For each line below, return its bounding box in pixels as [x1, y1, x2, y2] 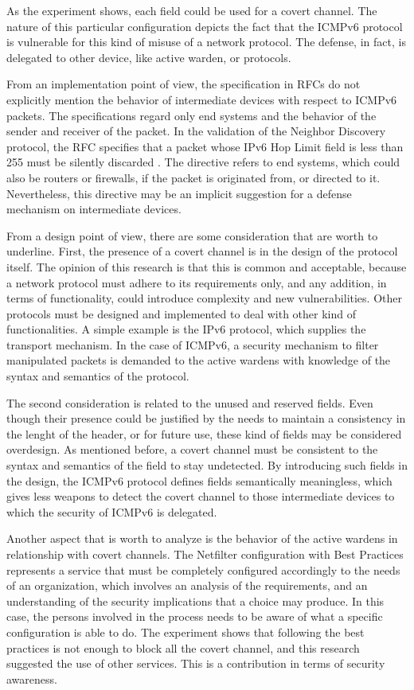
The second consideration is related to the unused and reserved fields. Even [6, 394, 373, 411]
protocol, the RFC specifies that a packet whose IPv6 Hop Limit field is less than [6, 138, 404, 154]
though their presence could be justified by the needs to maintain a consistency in [6, 410, 406, 427]
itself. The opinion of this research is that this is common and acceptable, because [6, 258, 407, 275]
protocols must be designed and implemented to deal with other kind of [6, 305, 356, 322]
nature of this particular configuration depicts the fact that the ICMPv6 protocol [6, 18, 403, 34]
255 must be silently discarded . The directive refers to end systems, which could [6, 154, 400, 170]
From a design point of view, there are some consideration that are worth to [6, 227, 378, 244]
